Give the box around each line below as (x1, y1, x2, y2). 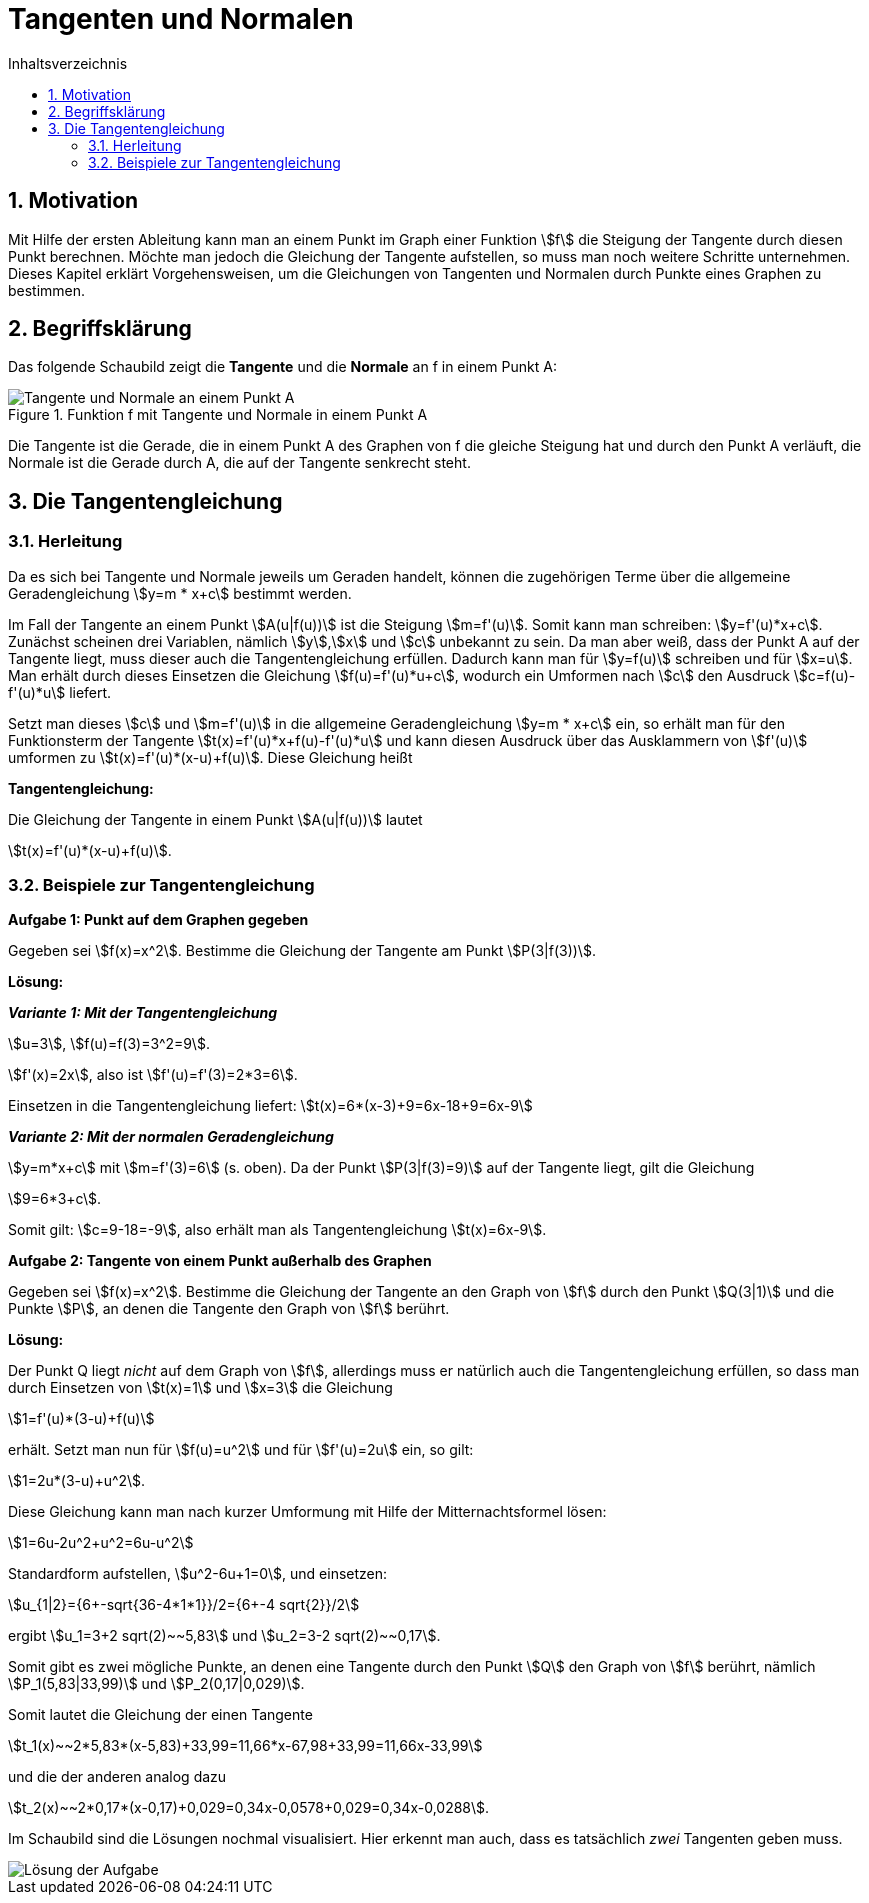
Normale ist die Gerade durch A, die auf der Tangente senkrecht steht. (8, 454, 471, 472)
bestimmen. (8, 281, 86, 299)
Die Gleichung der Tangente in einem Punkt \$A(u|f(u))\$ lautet (8, 810, 423, 828)
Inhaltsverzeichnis (8, 54, 128, 72)
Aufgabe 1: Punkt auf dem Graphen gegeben (8, 911, 309, 929)
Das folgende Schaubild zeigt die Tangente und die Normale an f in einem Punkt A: (8, 358, 557, 376)
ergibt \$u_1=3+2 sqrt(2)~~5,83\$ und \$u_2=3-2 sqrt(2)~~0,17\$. (8, 1627, 441, 1645)
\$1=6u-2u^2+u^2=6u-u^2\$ (8, 1534, 194, 1552)
